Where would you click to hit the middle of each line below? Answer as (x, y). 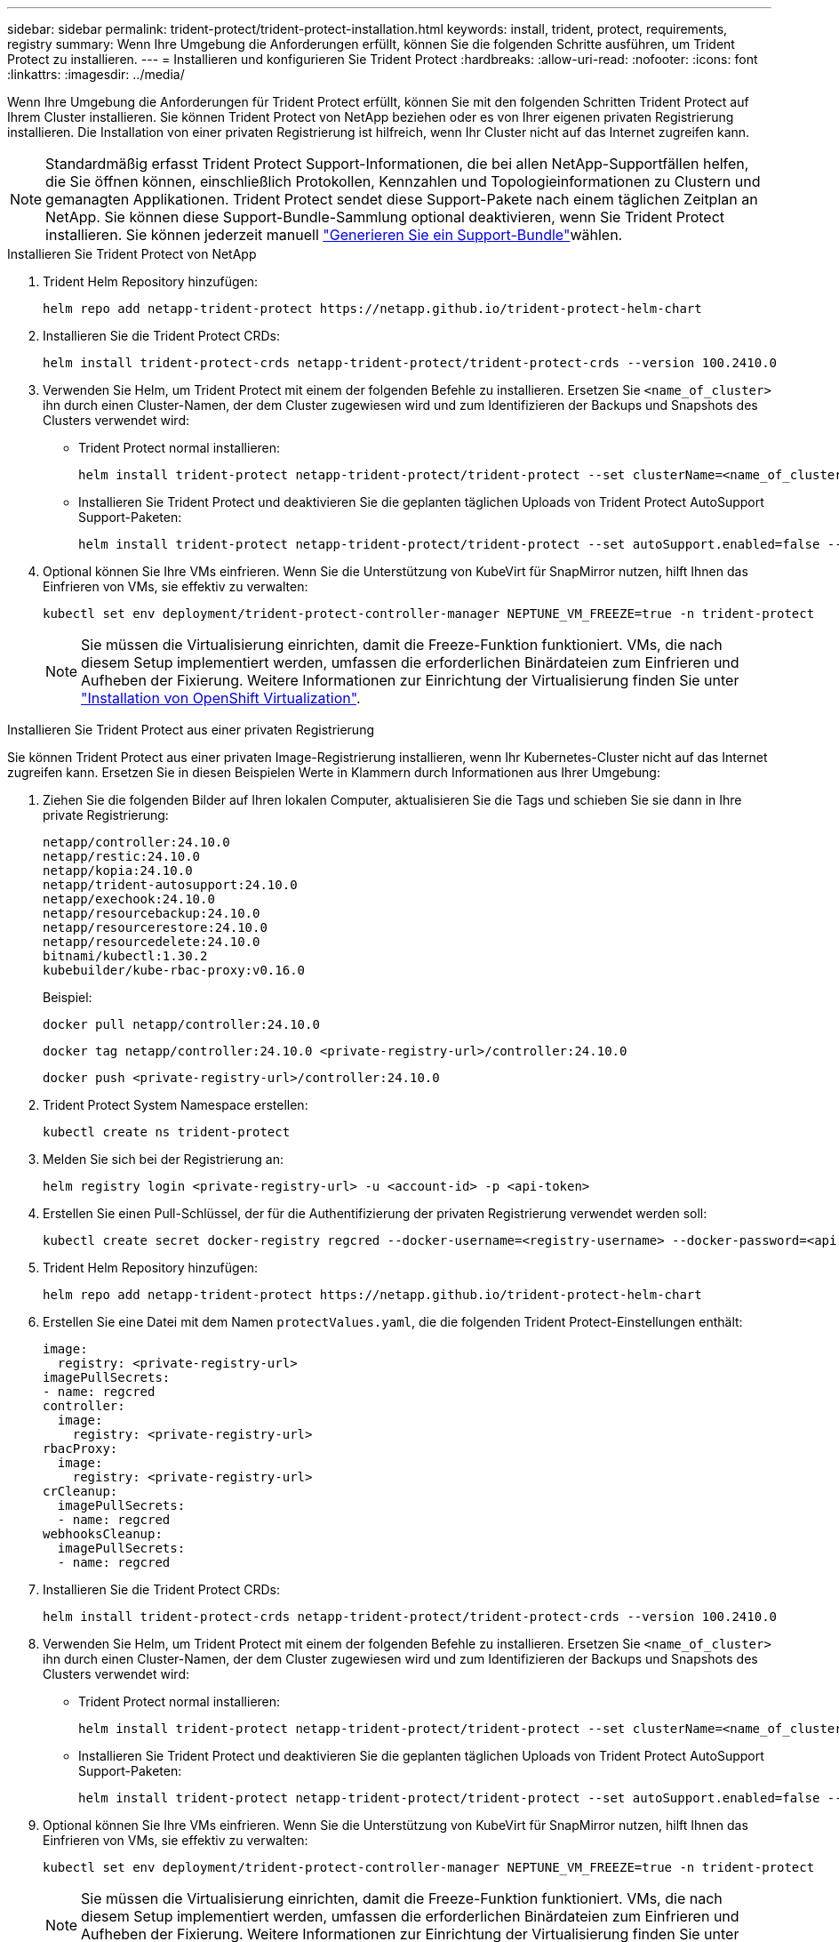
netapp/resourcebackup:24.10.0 (152, 913)
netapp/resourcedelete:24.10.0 (152, 942)
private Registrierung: (106, 815)
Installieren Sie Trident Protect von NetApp (132, 254)
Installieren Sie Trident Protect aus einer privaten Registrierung (191, 730)
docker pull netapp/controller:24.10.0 (181, 1024)
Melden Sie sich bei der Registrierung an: (163, 1159)
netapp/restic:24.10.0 (122, 856)
